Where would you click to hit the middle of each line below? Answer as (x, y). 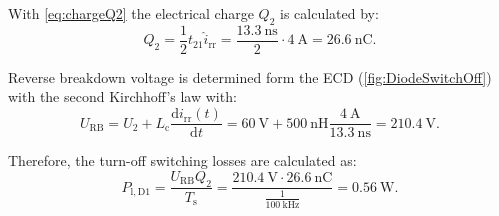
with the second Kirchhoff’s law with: (122, 96)
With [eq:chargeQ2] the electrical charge (131, 13)
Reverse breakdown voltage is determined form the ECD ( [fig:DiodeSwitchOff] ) (250, 76)
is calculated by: (329, 13)
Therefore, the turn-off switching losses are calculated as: (182, 160)
